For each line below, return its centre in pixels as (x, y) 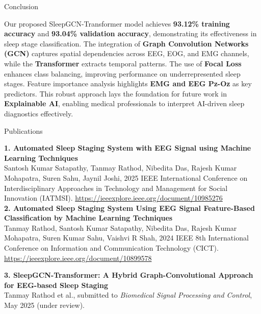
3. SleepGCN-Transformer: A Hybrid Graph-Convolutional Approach (129, 275)
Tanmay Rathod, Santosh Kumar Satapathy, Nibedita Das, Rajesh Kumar (121, 227)
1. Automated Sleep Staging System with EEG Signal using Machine (128, 148)
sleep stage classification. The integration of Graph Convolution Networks (126, 43)
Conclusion (21, 6)
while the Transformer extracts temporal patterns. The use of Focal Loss (123, 63)
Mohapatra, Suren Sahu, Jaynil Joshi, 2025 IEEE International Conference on (126, 177)
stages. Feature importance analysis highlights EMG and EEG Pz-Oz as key (128, 83)
